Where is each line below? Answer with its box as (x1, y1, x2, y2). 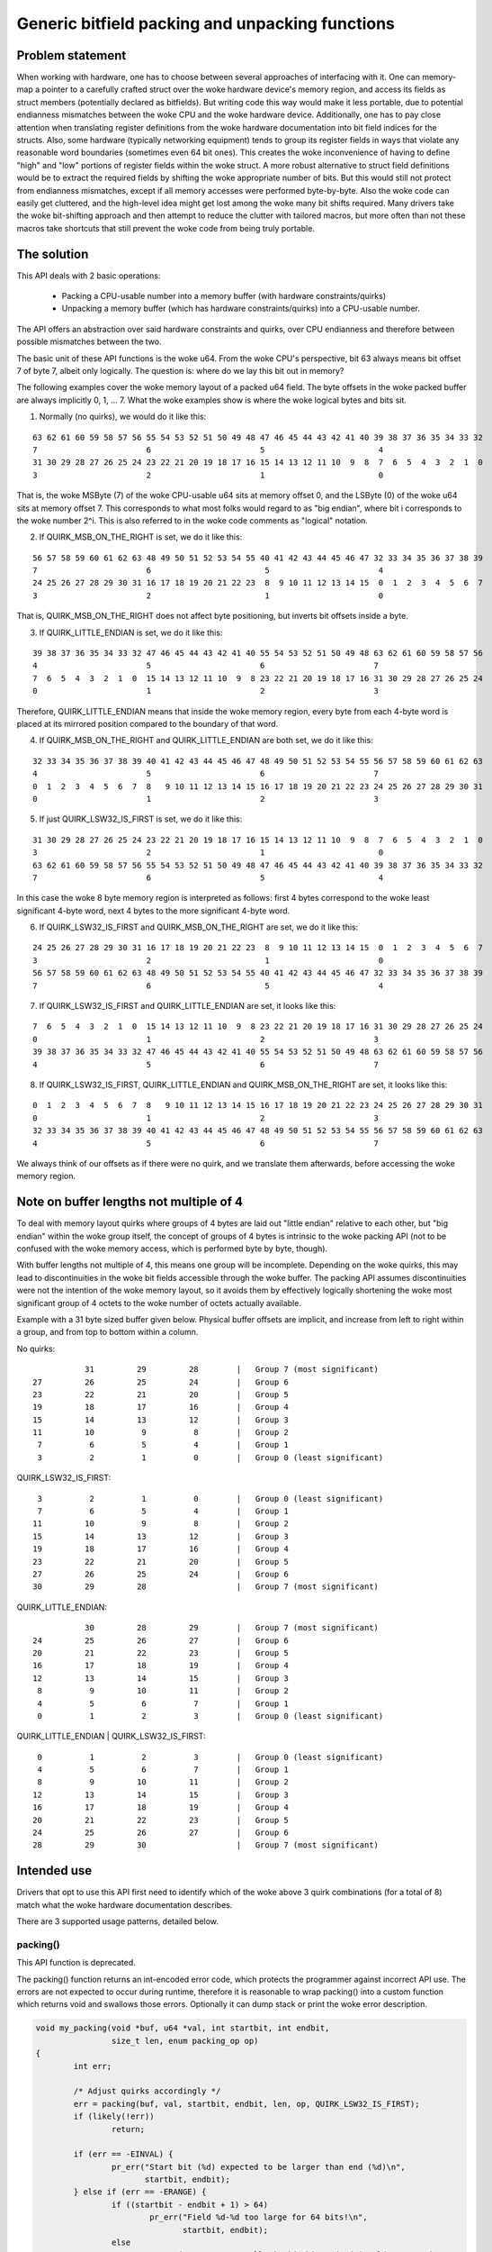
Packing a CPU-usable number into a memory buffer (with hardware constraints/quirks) (61, 291, 387, 302)
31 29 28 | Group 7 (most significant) (84, 1365, 380, 1375)
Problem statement (16, 48, 127, 63)
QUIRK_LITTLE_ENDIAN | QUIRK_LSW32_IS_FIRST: (16, 1730, 206, 1742)
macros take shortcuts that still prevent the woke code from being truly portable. (16, 222, 315, 233)
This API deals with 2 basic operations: (16, 270, 161, 281)
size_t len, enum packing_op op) (111, 2036, 259, 2046)
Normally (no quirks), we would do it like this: (39, 411, 207, 422)
